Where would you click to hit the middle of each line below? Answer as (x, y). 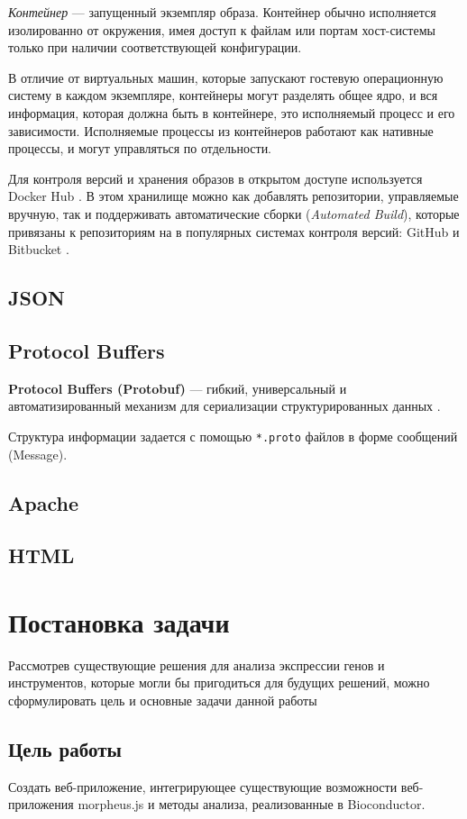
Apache (43, 502)
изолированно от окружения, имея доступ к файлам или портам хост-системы (222, 29)
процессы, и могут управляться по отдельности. (140, 148)
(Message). (38, 454)
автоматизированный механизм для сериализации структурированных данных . (224, 406)
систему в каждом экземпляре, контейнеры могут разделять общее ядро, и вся (223, 95)
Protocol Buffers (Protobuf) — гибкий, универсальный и (178, 388)
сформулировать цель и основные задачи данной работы (163, 701)
